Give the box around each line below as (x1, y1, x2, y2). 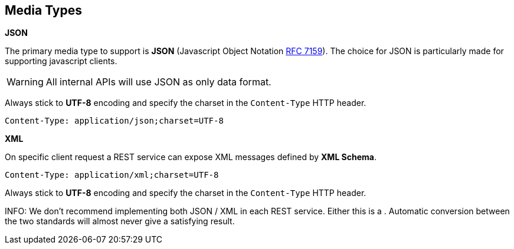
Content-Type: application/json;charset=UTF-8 (5, 116, 224, 126)
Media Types (5, 3, 83, 18)
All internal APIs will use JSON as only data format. (45, 76, 271, 88)
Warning (6, 76, 44, 88)
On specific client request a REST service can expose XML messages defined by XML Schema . (5, 152, 377, 162)
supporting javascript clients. (5, 56, 117, 67)
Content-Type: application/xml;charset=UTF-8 (5, 170, 219, 180)
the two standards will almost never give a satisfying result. (5, 216, 235, 227)
